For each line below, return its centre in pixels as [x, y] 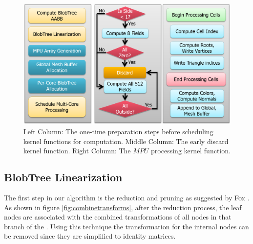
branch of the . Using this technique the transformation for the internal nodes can [126, 226]
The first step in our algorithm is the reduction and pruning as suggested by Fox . [127, 197]
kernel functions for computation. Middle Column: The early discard [126, 141]
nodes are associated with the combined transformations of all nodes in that [118, 217]
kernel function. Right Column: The [77, 151]
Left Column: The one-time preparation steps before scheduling [118, 131]
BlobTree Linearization [63, 177]
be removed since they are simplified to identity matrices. [90, 236]
